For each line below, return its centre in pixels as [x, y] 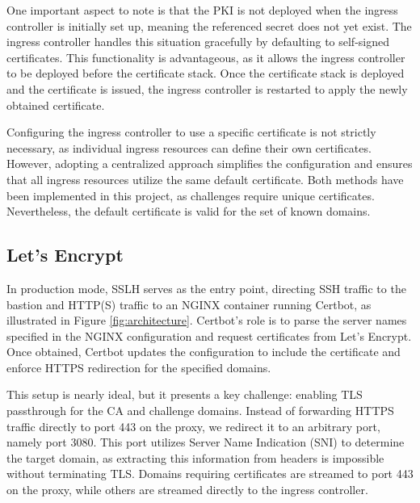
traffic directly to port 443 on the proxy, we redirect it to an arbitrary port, [193, 426]
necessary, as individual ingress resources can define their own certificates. [189, 147]
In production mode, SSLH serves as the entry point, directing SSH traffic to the [206, 288]
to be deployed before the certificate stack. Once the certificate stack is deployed [206, 73]
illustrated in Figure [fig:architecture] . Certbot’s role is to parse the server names [207, 320]
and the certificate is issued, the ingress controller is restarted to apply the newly [207, 88]
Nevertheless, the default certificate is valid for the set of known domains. [189, 211]
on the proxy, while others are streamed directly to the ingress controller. [187, 490]
